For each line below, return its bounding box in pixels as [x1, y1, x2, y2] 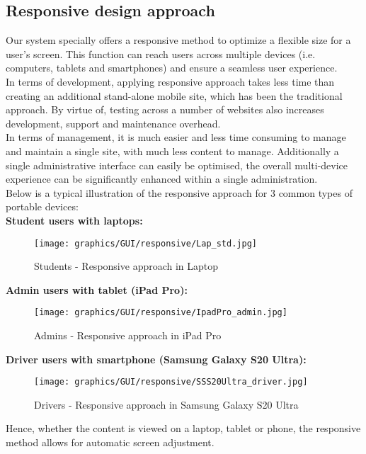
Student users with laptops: [6, 212, 143, 227]
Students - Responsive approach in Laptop [34, 259, 219, 273]
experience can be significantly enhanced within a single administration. [6, 171, 318, 186]
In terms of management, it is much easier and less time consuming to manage [6, 130, 346, 144]
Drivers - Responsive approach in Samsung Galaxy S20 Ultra [34, 397, 299, 412]
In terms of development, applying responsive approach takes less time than [6, 74, 335, 89]
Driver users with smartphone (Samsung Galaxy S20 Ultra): [6, 351, 307, 366]
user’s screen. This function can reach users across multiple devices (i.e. [6, 46, 316, 61]
